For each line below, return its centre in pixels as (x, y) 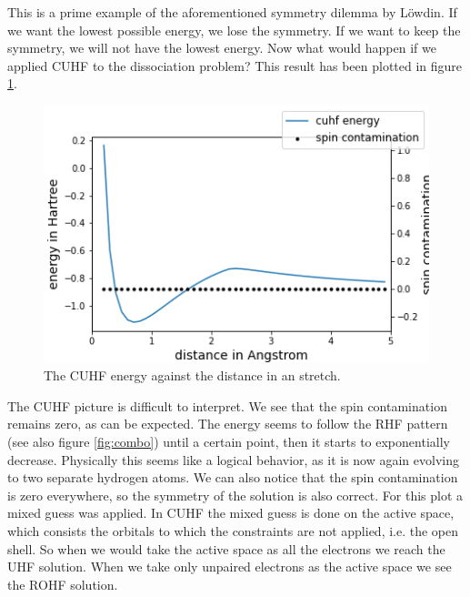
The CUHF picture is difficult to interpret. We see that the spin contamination (227, 405)
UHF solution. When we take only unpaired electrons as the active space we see (230, 567)
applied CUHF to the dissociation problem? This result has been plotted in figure (235, 65)
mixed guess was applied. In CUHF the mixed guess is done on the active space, (231, 513)
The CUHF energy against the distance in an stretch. (192, 375)
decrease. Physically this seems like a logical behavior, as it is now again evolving (233, 459)
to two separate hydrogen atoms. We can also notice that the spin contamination (233, 477)
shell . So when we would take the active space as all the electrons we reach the (226, 548)
